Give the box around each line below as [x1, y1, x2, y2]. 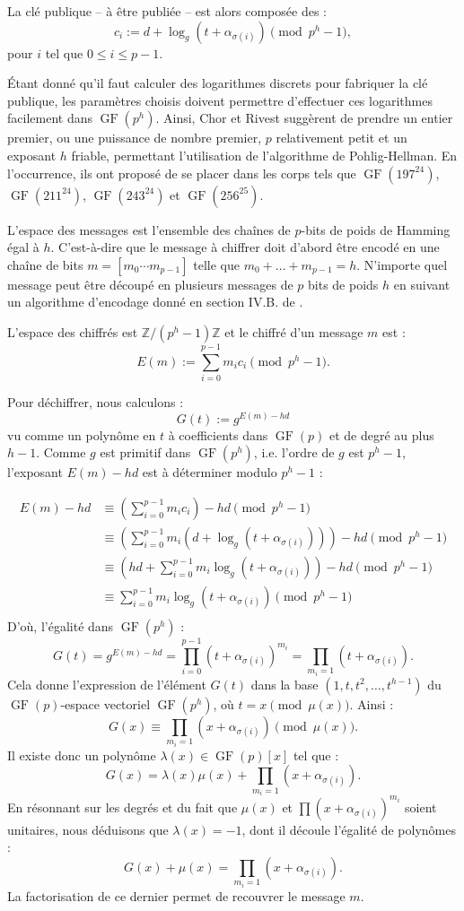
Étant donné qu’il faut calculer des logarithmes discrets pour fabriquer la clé [7, 74, 428, 92]
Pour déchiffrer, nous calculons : [7, 393, 184, 412]
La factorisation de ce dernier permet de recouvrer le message [7, 886, 346, 905]
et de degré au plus [328, 425, 434, 444]
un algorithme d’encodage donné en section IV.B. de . [7, 292, 303, 311]
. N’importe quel [356, 255, 448, 273]
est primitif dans [100, 443, 191, 462]
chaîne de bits [7, 255, 83, 273]
